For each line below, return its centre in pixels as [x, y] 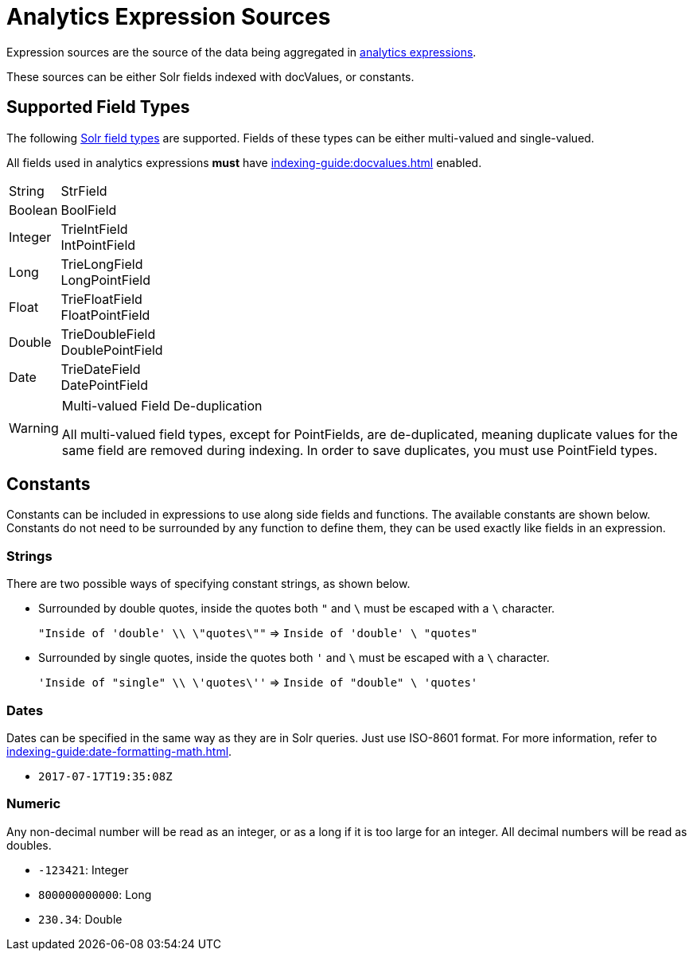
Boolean [33, 210]
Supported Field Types [98, 107]
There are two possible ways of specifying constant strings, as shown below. [208, 584]
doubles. [29, 845]
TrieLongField [102, 264]
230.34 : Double [80, 919]
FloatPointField [105, 315]
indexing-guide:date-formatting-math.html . [119, 751]
